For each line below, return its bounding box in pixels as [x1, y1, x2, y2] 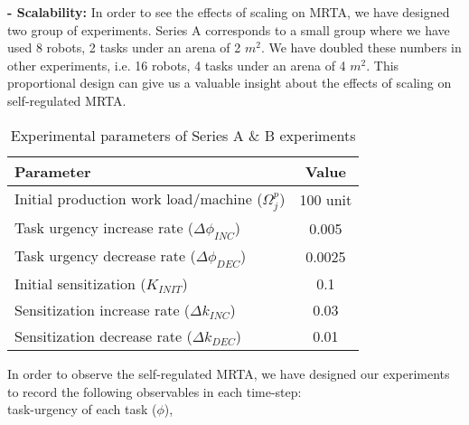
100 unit [299, 189, 352, 211]
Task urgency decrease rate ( [14, 244, 196, 266]
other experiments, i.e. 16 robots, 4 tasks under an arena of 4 [7, 55, 346, 74]
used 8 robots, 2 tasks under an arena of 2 [7, 38, 241, 57]
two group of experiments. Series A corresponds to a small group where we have [7, 20, 450, 39]
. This [366, 55, 399, 74]
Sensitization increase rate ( [14, 298, 191, 320]
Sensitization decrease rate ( [14, 325, 192, 346]
